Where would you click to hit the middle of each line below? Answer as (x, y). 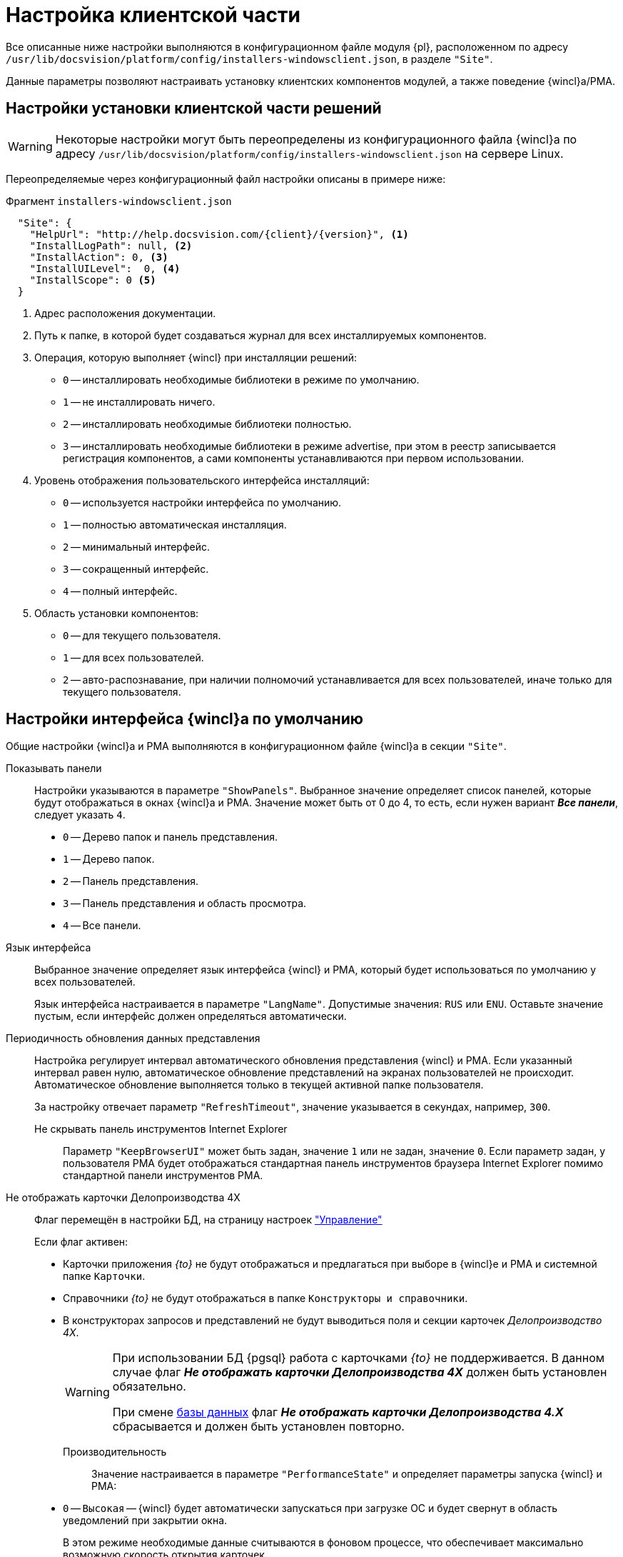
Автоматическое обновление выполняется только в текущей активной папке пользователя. (259, 1085)
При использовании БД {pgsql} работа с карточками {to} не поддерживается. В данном (359, 1358)
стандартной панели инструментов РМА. (163, 1176)
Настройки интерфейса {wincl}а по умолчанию (184, 719)
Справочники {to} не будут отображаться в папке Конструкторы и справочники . (265, 1298)
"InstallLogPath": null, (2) (111, 245)
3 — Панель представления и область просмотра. (185, 903)
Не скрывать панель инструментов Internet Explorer (161, 1129)
